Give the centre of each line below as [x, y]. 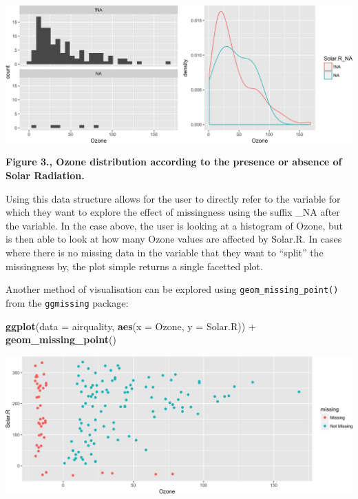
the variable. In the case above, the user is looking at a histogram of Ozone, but [175, 225]
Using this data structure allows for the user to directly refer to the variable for [173, 198]
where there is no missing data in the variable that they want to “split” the [165, 252]
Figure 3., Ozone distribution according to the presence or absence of [174, 162]
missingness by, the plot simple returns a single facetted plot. [134, 266]
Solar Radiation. [45, 175]
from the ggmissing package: [67, 302]
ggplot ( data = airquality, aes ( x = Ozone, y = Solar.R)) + [131, 326]
